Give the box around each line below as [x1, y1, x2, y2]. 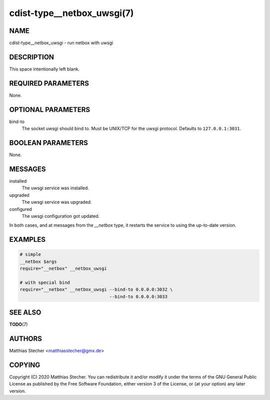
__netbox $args [19, 258, 57, 264]
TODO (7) [9, 321, 28, 327]
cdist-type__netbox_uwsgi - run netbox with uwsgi [9, 40, 113, 46]
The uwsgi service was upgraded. [21, 199, 92, 205]
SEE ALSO [9, 308, 41, 317]
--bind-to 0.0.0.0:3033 [109, 293, 167, 299]
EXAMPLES [9, 235, 46, 244]
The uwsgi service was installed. [21, 185, 89, 191]
